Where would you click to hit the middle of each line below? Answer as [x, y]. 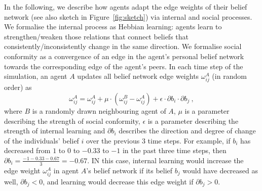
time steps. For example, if [189, 140]
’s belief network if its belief [129, 170]
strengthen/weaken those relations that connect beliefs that [96, 36]
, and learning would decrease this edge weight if [118, 181]
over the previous [113, 140]
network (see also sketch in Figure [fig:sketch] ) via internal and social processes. [128, 16]
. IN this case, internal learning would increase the [165, 160]
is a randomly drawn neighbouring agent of [99, 110]
